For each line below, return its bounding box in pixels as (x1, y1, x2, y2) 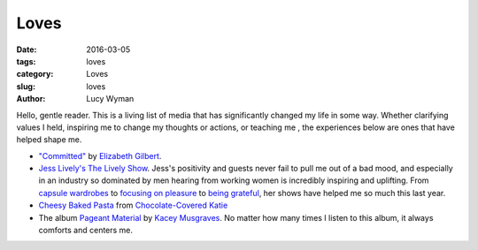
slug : (16, 80, 35, 92)
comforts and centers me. (38, 225, 133, 236)
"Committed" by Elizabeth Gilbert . (38, 150, 162, 161)
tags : (16, 56, 36, 66)
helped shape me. (16, 134, 82, 145)
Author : (16, 94, 46, 104)
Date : (16, 44, 37, 55)
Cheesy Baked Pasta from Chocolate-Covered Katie (38, 200, 228, 211)
